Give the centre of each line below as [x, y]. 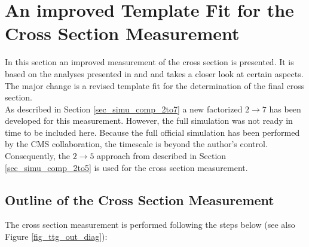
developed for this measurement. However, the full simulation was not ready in [149, 121]
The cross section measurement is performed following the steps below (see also [150, 225]
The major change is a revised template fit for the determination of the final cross [155, 85]
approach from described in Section [162, 156]
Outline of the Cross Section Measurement [140, 199]
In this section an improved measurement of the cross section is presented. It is [149, 62]
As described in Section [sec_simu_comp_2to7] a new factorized [124, 109]
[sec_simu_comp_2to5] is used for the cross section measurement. [126, 167]
